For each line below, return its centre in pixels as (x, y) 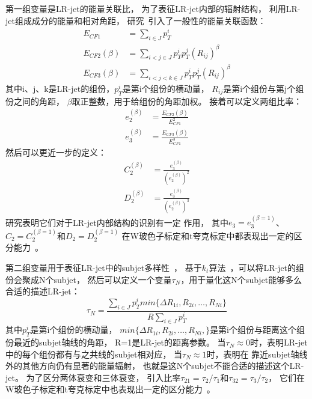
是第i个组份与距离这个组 (258, 330)
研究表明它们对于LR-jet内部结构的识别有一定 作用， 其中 (117, 222)
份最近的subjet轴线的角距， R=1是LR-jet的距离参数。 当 (116, 342)
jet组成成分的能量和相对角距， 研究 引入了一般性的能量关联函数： (136, 20)
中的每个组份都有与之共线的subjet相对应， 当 (94, 354)
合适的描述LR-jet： (43, 291)
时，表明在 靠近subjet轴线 (257, 354)
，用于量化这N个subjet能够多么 (241, 279)
